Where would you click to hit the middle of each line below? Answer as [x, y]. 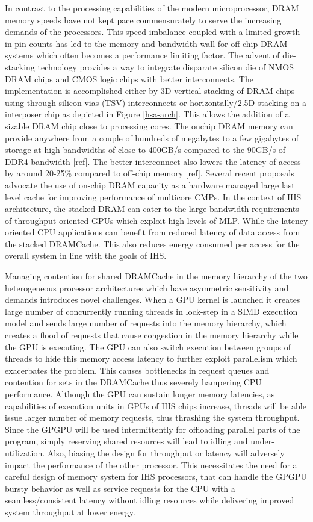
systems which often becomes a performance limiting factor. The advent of [142, 55]
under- [262, 441]
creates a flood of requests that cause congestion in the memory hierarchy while [152, 335]
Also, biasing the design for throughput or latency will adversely [166, 452]
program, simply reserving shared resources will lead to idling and [126, 441]
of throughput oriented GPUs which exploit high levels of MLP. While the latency [156, 220]
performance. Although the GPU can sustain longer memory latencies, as [140, 394]
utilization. [25, 452]
